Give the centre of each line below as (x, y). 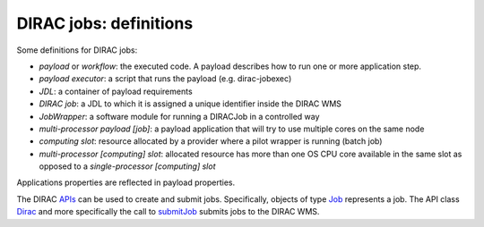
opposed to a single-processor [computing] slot (127, 166)
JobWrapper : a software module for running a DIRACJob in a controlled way (179, 116)
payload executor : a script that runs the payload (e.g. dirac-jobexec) (165, 79)
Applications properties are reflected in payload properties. (126, 182)
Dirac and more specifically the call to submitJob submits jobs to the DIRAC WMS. (168, 212)
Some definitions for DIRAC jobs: (77, 50)
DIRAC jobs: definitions (105, 23)
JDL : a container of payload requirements (116, 91)
